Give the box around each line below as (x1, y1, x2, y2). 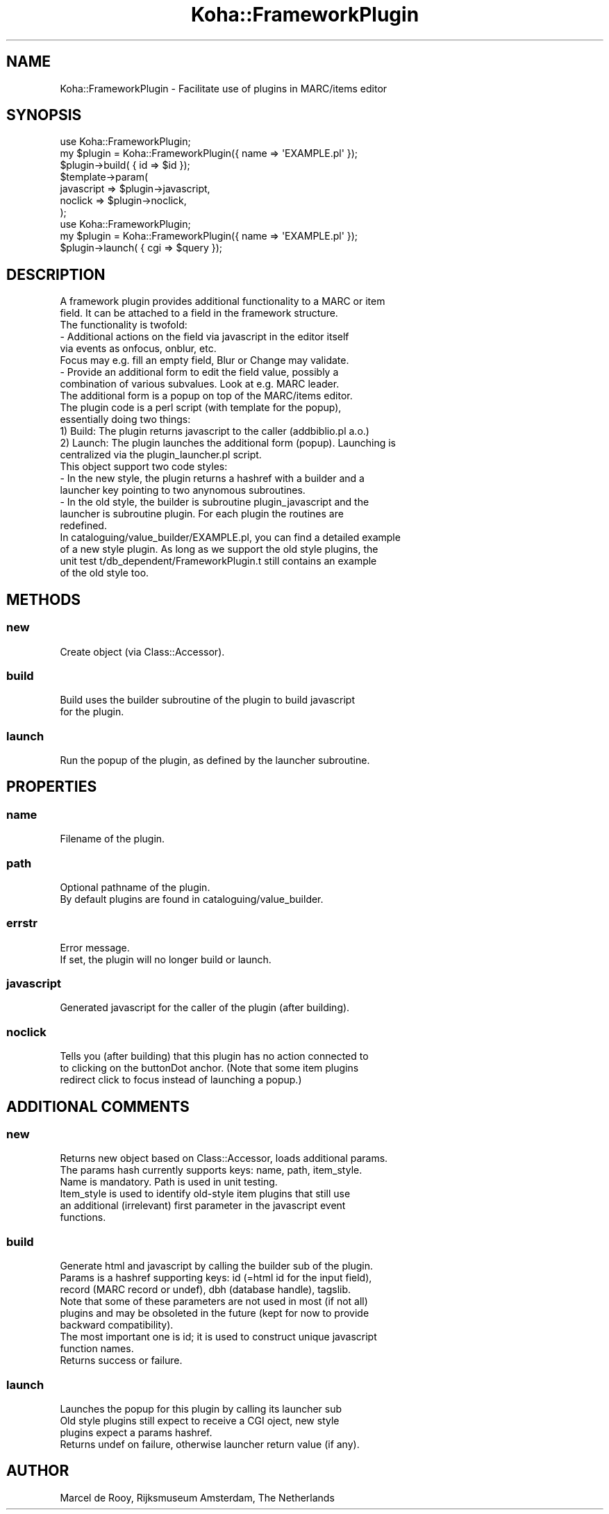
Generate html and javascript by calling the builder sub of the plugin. (60, 1260, 373, 1272)
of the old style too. (60, 567, 149, 579)
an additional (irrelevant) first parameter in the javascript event (60, 1199, 346, 1212)
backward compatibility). (60, 1319, 174, 1331)
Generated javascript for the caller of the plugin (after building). (60, 1001, 350, 1014)
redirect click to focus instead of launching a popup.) (60, 1074, 302, 1086)
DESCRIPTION (6, 265, 106, 283)
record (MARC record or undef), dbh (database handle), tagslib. (60, 1283, 351, 1296)
